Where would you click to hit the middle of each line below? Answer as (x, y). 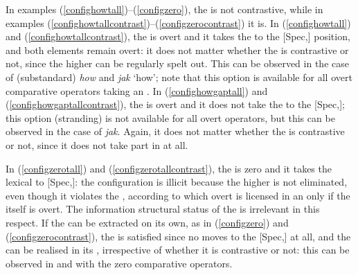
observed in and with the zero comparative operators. (119, 263)
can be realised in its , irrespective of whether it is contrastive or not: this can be (178, 250)
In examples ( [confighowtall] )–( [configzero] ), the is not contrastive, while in (164, 9)
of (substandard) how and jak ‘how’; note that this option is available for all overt (179, 77)
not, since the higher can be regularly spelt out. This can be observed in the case (177, 63)
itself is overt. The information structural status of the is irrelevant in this (163, 209)
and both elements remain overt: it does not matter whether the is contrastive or (177, 50)
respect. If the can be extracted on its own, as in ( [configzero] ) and (147, 222)
